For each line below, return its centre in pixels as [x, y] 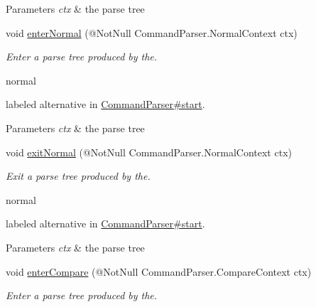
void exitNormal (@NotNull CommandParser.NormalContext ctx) [149, 152]
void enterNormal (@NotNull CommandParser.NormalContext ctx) [152, 32]
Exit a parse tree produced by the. [78, 176]
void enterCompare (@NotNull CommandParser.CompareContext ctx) [159, 271]
